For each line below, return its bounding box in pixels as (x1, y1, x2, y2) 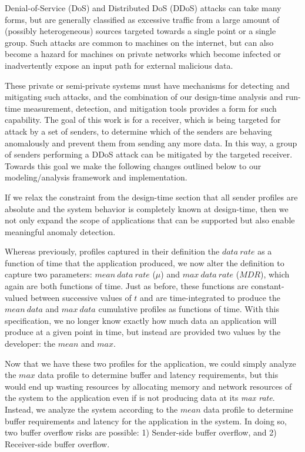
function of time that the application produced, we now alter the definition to (5, 256, 284, 269)
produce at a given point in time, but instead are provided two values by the (5, 326, 281, 338)
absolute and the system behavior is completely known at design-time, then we (5, 202, 289, 215)
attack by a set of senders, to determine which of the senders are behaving (5, 125, 272, 137)
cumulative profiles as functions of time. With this (98, 303, 280, 315)
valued (5, 291, 28, 303)
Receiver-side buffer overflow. (5, 437, 110, 450)
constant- (251, 280, 284, 292)
